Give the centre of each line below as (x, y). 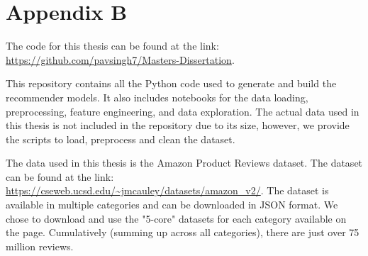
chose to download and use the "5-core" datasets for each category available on (176, 218)
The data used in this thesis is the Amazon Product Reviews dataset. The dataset (184, 163)
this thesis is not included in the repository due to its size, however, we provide (178, 125)
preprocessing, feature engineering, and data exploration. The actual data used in (183, 111)
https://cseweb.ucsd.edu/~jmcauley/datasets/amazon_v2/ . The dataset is (167, 190)
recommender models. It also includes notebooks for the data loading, (157, 97)
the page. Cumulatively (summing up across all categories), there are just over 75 (183, 232)
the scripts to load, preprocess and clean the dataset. (121, 139)
